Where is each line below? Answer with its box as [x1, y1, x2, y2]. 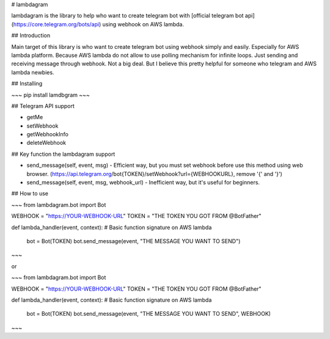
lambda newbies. [11, 68, 54, 76]
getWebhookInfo [26, 131, 68, 138]
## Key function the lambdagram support [11, 150, 116, 158]
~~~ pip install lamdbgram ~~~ [11, 91, 90, 98]
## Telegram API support [11, 102, 75, 109]
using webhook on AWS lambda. [102, 20, 185, 27]
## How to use [11, 190, 49, 197]
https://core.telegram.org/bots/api [13, 20, 100, 27]
